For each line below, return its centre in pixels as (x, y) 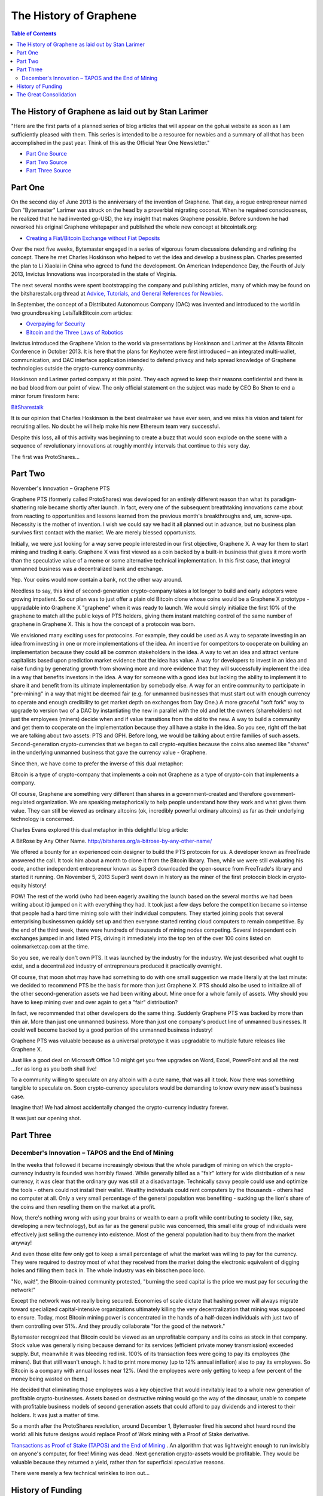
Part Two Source (47, 162)
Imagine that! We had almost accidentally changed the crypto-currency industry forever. (120, 1108)
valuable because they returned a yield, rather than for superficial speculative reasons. (118, 1462)
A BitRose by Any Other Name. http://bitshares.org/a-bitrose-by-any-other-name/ (112, 841)
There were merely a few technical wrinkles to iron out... (80, 1473)
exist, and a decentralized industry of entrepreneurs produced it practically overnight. (117, 966)
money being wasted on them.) (49, 1379)
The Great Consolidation (47, 95)
